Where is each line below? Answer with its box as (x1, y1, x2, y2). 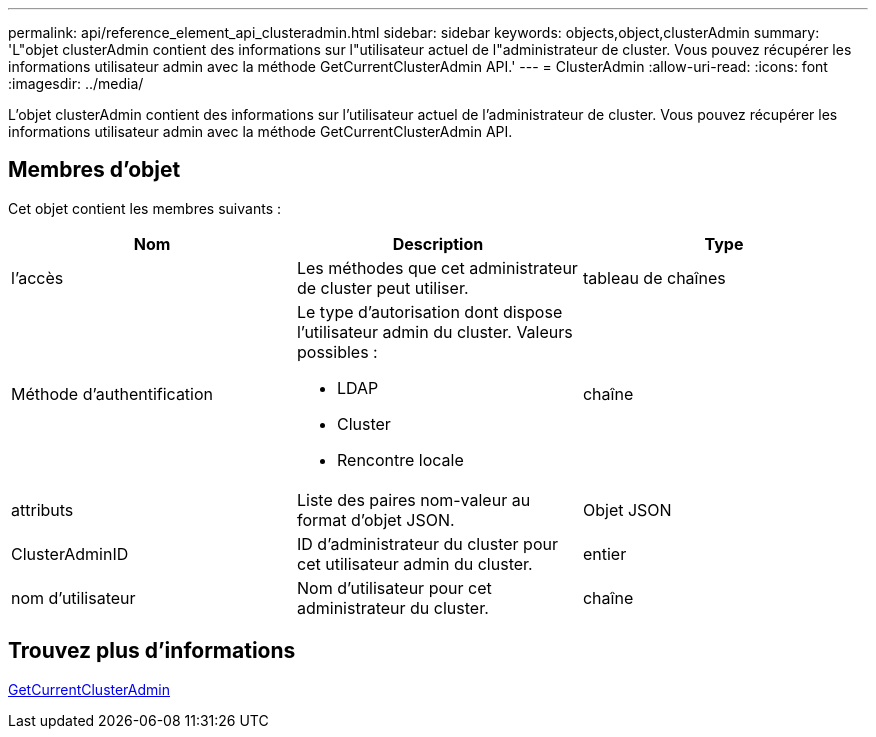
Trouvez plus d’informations (8, 638, 296, 664)
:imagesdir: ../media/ (8, 75, 144, 92)
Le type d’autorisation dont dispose (296, 301, 563, 322)
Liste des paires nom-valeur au (296, 489, 531, 510)
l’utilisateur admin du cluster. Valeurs (296, 321, 573, 342)
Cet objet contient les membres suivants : (8, 199, 281, 217)
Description (392, 233, 484, 254)
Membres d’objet (8, 157, 181, 183)
